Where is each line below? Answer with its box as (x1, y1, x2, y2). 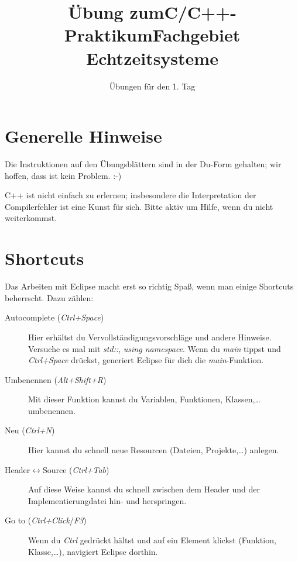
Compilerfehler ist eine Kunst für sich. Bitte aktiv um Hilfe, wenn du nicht (5, 200, 273, 212)
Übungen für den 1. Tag (109, 80, 196, 92)
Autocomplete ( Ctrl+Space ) (5, 311, 104, 323)
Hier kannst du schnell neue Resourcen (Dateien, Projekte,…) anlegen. (28, 444, 279, 456)
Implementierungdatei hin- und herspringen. (28, 494, 187, 506)
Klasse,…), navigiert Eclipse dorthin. (28, 545, 158, 557)
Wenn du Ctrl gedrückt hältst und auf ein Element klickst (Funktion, (28, 534, 276, 546)
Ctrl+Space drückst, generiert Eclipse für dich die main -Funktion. (28, 354, 264, 366)
